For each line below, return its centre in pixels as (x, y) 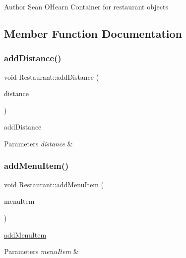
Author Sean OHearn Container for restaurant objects (86, 6)
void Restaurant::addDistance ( (52, 76)
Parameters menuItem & (41, 251)
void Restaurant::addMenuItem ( (54, 184)
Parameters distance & (38, 143)
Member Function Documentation (93, 33)
